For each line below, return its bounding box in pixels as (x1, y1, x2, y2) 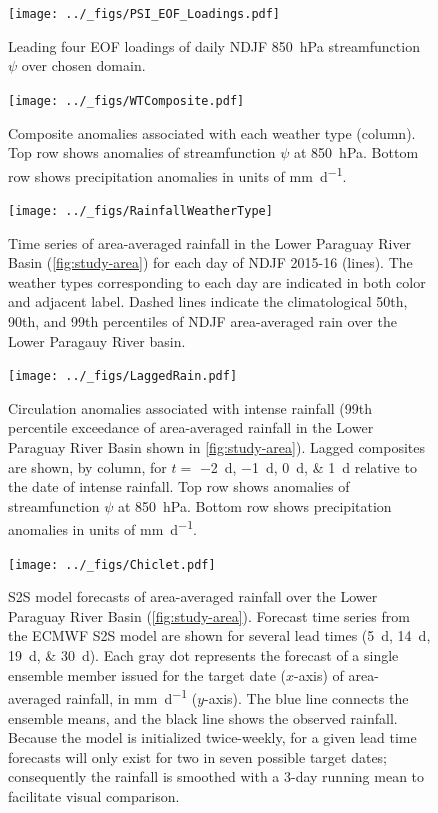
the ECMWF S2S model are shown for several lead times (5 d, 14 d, (8, 625, 431, 646)
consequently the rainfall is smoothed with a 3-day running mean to (8, 766, 425, 787)
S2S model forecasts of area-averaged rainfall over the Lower (8, 586, 378, 607)
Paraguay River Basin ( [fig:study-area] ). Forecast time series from (8, 605, 410, 626)
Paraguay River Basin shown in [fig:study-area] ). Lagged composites (8, 437, 426, 457)
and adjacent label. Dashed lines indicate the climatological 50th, (8, 291, 408, 312)
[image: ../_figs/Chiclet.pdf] (8, 557, 216, 572)
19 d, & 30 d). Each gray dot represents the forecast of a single (8, 645, 399, 666)
